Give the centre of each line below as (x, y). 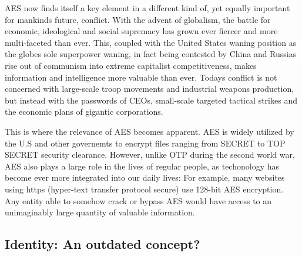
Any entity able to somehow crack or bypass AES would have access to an (138, 200)
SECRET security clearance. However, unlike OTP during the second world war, (150, 154)
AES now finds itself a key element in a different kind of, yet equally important (147, 8)
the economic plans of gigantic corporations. (84, 112)
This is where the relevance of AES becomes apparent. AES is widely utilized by (150, 131)
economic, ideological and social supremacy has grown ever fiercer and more (141, 31)
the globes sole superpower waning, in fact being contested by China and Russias (151, 54)
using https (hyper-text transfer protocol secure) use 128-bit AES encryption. (144, 189)
